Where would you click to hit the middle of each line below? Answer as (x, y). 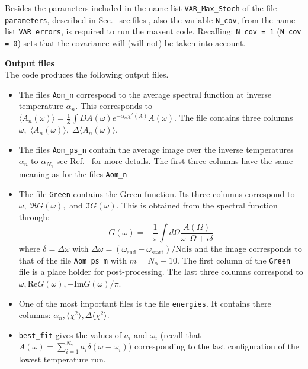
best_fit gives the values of (70, 334)
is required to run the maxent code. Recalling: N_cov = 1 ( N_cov (184, 31)
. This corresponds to (114, 106)
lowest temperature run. (62, 359)
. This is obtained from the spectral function (197, 205)
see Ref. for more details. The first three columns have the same (175, 161)
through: (34, 217)
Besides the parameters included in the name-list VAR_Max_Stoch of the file (141, 8)
